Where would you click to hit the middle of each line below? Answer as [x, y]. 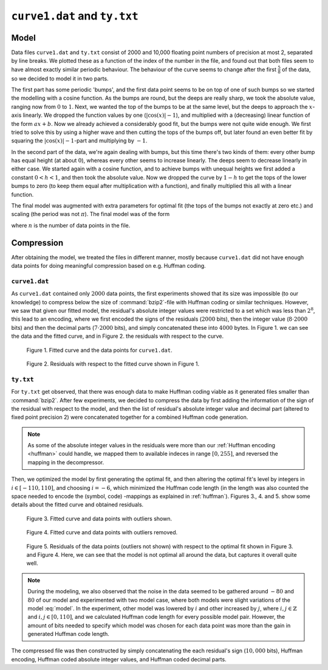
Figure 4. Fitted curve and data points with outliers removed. [102, 532]
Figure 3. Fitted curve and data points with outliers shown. [99, 518]
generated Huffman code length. [68, 634]
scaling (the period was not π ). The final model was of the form [91, 214]
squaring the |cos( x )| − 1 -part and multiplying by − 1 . [79, 141]
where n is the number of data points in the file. [71, 225]
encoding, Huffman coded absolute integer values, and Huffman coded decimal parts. [119, 659]
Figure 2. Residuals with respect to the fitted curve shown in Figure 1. [113, 364]
